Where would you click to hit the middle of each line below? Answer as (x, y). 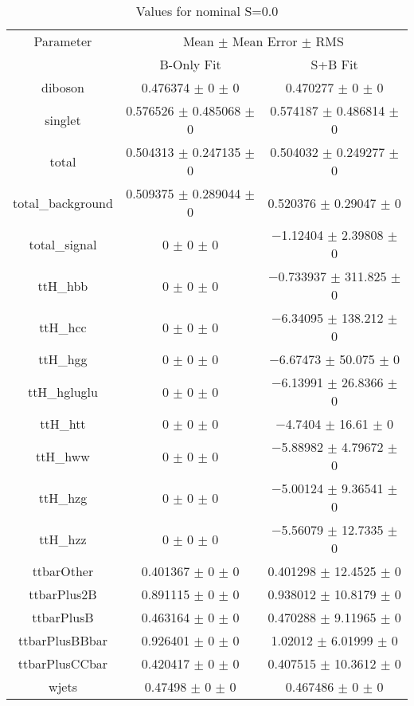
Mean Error (265, 41)
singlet (63, 120)
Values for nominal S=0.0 (207, 11)
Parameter (63, 41)
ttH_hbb (63, 285)
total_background (63, 202)
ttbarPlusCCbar (63, 663)
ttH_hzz (63, 539)
